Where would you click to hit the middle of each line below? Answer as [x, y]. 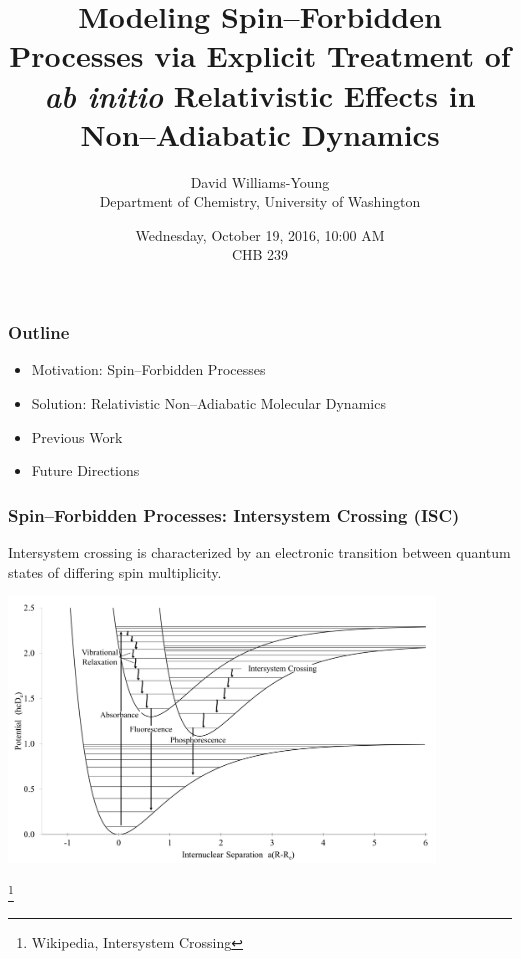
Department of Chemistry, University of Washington [260, 201]
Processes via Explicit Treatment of [260, 55]
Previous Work [77, 436]
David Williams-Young [260, 181]
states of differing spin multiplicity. [115, 571]
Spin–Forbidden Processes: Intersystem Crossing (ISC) [234, 514]
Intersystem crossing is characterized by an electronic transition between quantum [259, 551]
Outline [39, 332]
